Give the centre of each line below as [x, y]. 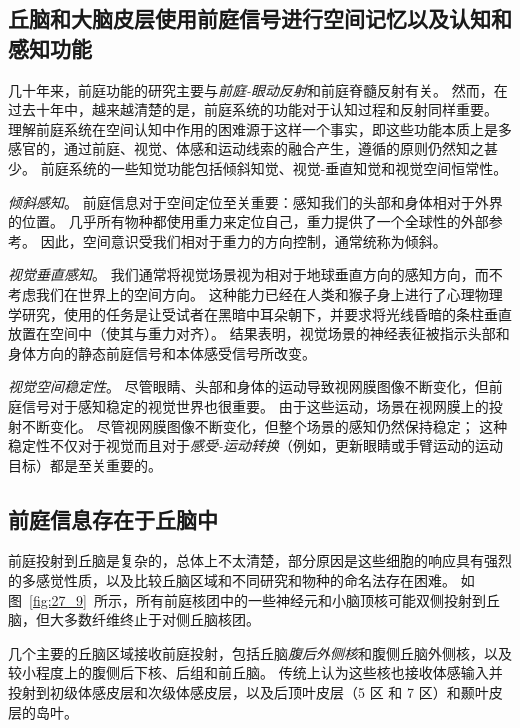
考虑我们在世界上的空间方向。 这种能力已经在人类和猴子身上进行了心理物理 [255, 293]
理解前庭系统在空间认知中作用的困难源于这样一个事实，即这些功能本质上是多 [260, 128]
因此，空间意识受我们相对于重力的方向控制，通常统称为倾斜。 [243, 240]
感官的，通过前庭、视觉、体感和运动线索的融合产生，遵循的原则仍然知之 [246, 148]
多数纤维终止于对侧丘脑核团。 [161, 619]
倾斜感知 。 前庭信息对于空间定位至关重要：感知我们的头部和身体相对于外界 [255, 201]
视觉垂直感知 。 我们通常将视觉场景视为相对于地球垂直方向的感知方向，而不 [255, 274]
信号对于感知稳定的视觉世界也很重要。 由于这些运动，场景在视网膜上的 [255, 405]
